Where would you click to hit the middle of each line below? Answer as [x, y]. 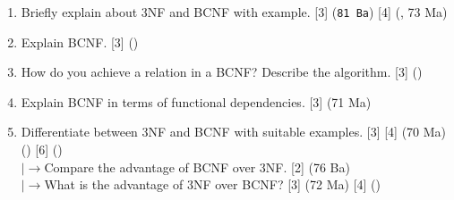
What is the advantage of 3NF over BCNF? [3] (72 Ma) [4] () [212, 184]
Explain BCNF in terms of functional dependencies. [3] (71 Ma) [196, 101]
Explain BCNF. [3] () [80, 42]
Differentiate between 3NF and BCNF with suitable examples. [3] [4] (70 [220, 132]
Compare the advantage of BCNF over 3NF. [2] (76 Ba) [197, 167]
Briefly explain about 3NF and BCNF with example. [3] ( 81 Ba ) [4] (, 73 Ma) [234, 12]
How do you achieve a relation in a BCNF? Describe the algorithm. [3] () [222, 72]
